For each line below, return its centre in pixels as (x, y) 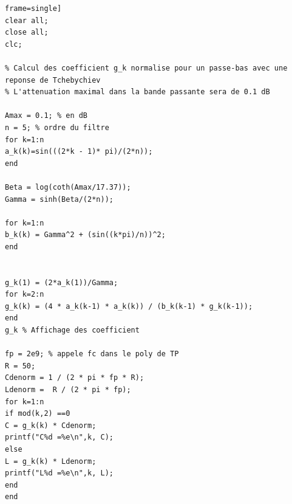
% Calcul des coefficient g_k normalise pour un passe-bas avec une (146, 68)
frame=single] (33, 9)
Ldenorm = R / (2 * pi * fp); (68, 390)
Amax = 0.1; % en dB (46, 116)
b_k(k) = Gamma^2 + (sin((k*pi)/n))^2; (85, 235)
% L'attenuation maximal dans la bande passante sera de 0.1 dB (138, 92)
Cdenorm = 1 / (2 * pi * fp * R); (75, 378)
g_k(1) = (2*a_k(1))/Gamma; (62, 282)
